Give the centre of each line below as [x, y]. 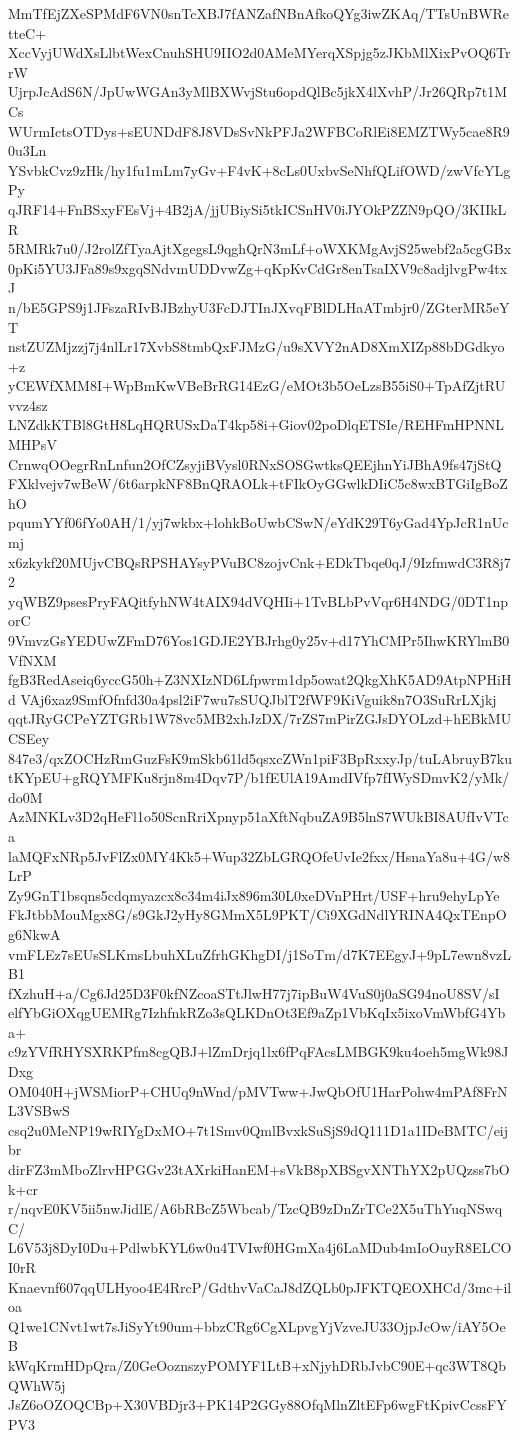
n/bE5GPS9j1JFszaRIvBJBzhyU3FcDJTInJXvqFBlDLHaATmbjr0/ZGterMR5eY [259, 306]
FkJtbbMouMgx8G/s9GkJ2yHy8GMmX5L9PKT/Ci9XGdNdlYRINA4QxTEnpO [257, 914]
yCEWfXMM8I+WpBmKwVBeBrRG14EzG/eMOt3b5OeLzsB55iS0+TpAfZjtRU [257, 385]
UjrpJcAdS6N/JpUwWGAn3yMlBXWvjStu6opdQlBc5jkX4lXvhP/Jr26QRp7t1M [258, 91]
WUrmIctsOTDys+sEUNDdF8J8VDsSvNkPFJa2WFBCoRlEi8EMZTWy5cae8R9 [259, 130]
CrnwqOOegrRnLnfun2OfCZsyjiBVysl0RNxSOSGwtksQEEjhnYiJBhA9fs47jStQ [255, 463]
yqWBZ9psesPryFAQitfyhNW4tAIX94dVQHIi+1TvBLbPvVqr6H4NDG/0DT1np [258, 600]
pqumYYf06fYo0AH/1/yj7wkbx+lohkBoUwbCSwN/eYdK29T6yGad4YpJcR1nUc [258, 522]
